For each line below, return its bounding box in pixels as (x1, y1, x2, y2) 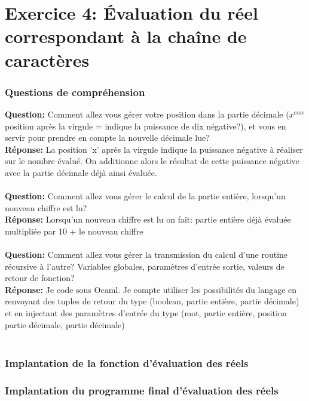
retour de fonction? (5, 272, 75, 284)
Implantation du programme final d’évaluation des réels (5, 383, 279, 397)
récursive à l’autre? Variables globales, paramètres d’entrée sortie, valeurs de (5, 260, 284, 272)
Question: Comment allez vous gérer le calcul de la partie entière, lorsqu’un (5, 190, 286, 202)
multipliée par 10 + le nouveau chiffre (5, 224, 143, 237)
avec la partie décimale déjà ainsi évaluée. (5, 166, 157, 178)
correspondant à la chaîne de (5, 24, 247, 48)
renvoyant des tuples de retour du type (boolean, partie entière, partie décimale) (5, 295, 299, 307)
